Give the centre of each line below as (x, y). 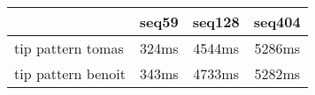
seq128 (216, 22)
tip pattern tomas (69, 48)
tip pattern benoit (70, 73)
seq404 (277, 22)
